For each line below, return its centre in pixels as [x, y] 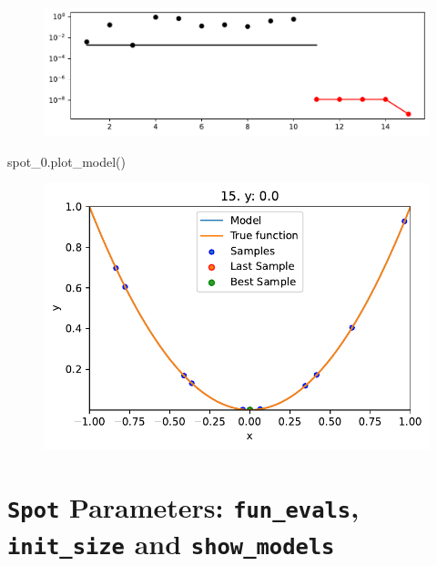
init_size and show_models [171, 544]
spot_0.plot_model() [66, 161]
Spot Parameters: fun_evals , [183, 506]
